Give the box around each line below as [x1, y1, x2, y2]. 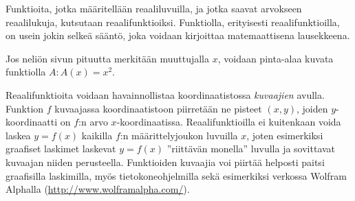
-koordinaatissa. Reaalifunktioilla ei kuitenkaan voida [116, 115, 341, 129]
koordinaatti [6, 115, 58, 129]
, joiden [297, 101, 328, 115]
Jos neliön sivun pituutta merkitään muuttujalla [6, 51, 210, 65]
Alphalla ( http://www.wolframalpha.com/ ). [6, 182, 190, 196]
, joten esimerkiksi [246, 128, 323, 142]
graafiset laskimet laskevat [6, 141, 116, 156]
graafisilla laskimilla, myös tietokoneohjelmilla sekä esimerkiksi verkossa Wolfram [6, 168, 347, 182]
